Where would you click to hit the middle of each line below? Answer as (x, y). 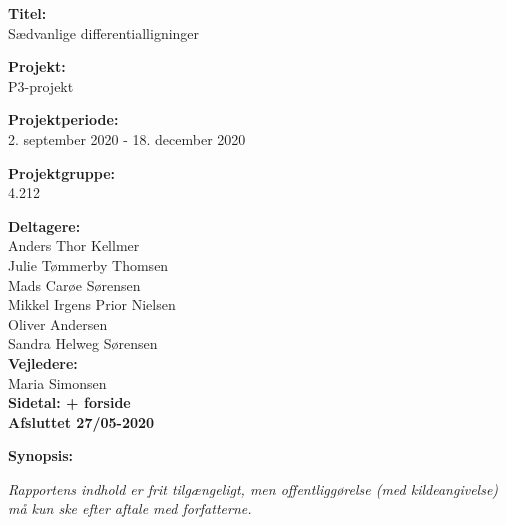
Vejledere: (43, 362)
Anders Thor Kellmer (74, 245)
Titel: (27, 13)
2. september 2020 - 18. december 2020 (127, 138)
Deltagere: (44, 225)
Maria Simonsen (57, 382)
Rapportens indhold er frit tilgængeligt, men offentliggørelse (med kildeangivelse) (253, 488)
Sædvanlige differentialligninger (104, 32)
